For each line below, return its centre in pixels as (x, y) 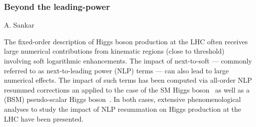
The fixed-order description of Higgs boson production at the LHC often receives (126, 41)
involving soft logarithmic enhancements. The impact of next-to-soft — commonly (128, 61)
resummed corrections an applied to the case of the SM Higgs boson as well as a (127, 89)
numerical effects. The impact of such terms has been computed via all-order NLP (128, 80)
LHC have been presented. (44, 118)
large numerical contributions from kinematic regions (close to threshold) (114, 51)
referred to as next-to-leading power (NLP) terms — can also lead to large (116, 70)
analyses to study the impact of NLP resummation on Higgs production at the (123, 109)
